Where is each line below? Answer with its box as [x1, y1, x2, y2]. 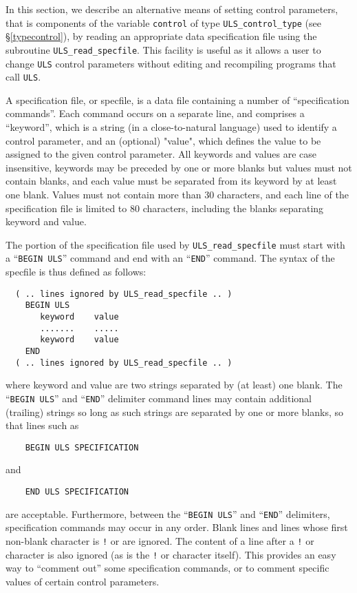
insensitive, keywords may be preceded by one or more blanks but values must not [6, 160, 352, 174]
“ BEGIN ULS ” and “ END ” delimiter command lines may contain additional [6, 391, 312, 405]
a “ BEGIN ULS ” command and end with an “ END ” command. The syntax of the [6, 251, 335, 265]
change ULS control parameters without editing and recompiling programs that [6, 56, 336, 70]
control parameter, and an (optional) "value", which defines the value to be [6, 133, 321, 147]
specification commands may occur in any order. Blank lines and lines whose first [6, 520, 348, 534]
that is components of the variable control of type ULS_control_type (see [6, 15, 321, 30]
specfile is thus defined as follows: [6, 264, 147, 279]
